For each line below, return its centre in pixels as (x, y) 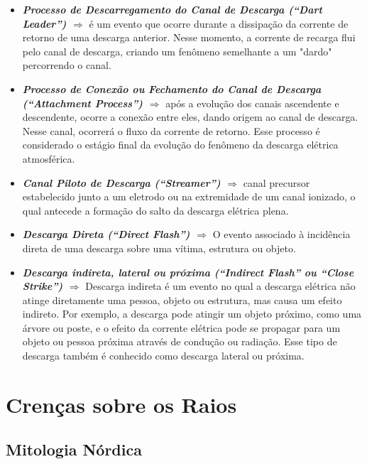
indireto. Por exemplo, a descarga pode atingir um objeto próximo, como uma (192, 314)
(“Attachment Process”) (82, 103)
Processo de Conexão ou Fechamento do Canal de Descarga (172, 88)
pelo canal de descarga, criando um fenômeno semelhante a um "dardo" (177, 51)
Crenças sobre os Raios (121, 404)
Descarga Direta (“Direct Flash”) (106, 234)
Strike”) (43, 286)
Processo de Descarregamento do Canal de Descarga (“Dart (172, 9)
